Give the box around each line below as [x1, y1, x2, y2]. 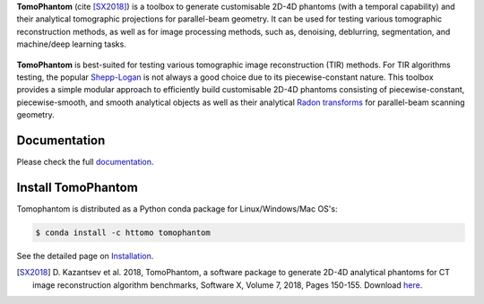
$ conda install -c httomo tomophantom [35, 227, 211, 238]
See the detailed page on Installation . [16, 250, 154, 261]
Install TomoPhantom [16, 179, 138, 195]
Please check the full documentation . [16, 157, 154, 168]
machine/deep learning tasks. [16, 39, 127, 49]
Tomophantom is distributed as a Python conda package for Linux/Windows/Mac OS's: [16, 203, 338, 214]
